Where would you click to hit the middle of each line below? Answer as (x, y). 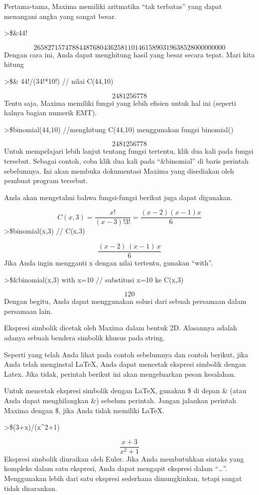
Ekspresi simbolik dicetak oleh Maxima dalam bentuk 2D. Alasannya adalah (121, 328)
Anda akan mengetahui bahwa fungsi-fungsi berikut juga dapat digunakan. (118, 197)
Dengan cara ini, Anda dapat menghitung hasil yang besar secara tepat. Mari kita (129, 54)
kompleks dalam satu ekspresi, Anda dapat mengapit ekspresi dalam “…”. (116, 468)
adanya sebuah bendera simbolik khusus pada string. (84, 337)
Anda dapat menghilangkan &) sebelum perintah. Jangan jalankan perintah (120, 400)
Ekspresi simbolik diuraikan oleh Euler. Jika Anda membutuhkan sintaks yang (124, 458)
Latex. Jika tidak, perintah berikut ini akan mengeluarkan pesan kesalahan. (120, 373)
